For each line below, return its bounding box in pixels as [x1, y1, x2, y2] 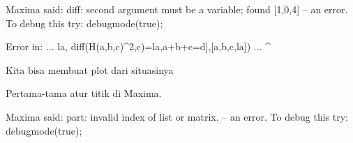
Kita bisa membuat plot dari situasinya [6, 62, 174, 77]
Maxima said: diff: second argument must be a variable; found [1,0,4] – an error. [6, 2, 348, 16]
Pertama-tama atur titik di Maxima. [6, 86, 162, 100]
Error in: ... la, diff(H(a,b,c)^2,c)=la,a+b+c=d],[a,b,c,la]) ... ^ [6, 39, 271, 54]
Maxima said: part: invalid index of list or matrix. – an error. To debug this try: [6, 109, 348, 123]
